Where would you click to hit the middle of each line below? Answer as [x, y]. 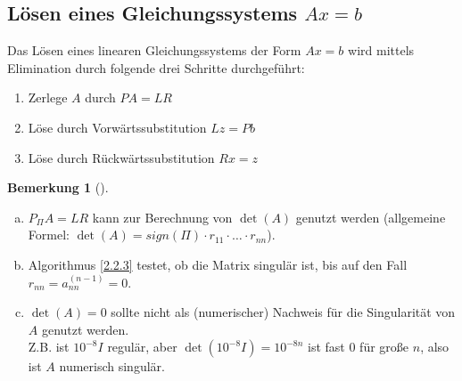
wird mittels [381, 50]
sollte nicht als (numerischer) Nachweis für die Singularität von [283, 312]
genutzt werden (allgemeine [371, 217]
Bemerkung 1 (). [58, 187]
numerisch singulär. [112, 366]
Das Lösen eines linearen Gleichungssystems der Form [154, 50]
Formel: [49, 235]
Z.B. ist [49, 347]
